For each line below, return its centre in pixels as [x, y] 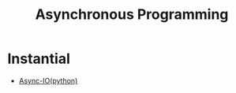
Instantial [39, 59]
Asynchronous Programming [132, 15]
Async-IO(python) [48, 80]
